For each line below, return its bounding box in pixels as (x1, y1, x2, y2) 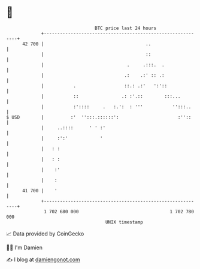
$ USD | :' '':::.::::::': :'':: (6, 114, 192, 120)
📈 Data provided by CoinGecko (6, 230, 84, 237)
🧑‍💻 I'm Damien (6, 244, 43, 251)
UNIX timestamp (105, 219, 144, 225)
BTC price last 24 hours (95, 25, 157, 31)
